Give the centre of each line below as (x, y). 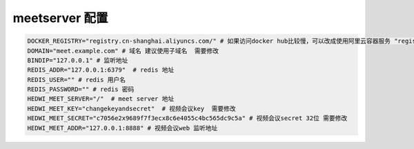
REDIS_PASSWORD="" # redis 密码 (81, 89)
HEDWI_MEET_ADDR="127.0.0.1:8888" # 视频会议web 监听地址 (122, 128)
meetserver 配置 (60, 18)
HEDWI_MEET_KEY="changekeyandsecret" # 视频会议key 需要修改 (131, 108)
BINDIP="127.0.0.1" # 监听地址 (78, 60)
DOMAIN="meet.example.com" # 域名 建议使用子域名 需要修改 (123, 51)
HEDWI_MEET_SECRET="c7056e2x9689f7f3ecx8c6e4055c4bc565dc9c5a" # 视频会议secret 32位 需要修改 (187, 118)
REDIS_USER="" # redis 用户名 (77, 80)
